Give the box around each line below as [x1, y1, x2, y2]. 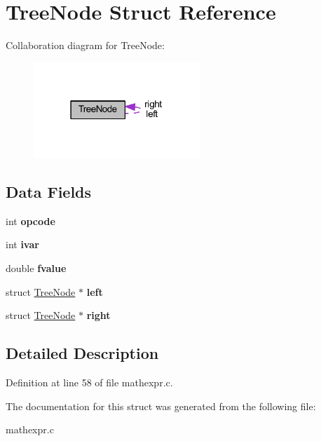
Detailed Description [6, 342, 159, 364]
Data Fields [6, 180, 92, 202]
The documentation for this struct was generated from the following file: [6, 398, 316, 413]
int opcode [6, 213, 55, 228]
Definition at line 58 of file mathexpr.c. [6, 374, 173, 389]
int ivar [6, 237, 39, 252]
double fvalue [6, 260, 67, 275]
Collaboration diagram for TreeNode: [6, 38, 165, 53]
